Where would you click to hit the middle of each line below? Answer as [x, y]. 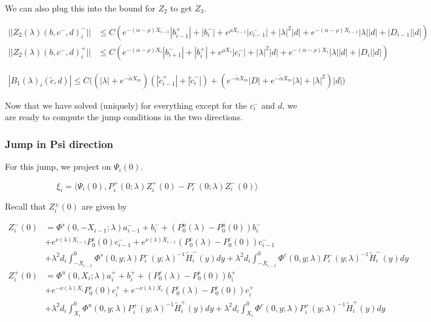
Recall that [25, 206]
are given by [104, 206]
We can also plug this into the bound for [80, 8]
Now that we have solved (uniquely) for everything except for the [126, 105]
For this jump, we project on [58, 166]
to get [181, 8]
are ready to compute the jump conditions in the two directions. [124, 117]
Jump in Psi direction [59, 143]
